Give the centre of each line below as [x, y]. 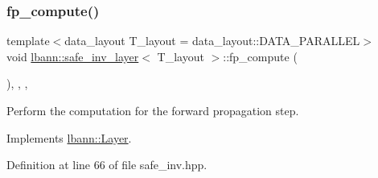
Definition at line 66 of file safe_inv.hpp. [107, 165]
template [28, 41]
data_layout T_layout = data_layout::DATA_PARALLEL [212, 41]
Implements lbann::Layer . [69, 137]
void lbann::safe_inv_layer [73, 56]
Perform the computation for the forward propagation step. [153, 110]
